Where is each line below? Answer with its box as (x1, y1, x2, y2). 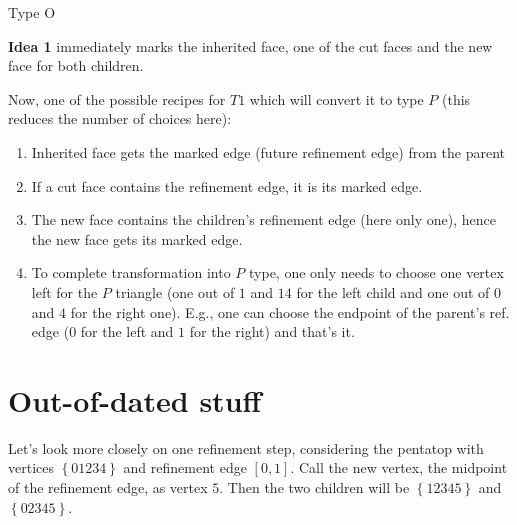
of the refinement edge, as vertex (8, 477, 208, 498)
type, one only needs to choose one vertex (249, 262, 504, 283)
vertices (8, 457, 54, 478)
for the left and (80, 321, 174, 342)
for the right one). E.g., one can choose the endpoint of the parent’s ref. (70, 301, 510, 322)
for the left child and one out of (296, 281, 490, 302)
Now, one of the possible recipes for (8, 88, 226, 109)
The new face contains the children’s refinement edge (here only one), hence (31, 209, 496, 230)
